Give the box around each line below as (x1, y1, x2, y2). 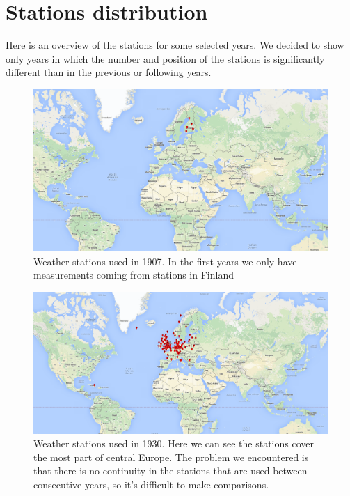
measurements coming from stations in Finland (33, 268, 234, 282)
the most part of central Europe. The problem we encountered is (33, 449, 309, 464)
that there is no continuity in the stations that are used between (33, 463, 308, 478)
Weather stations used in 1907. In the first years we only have (33, 254, 297, 268)
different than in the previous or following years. (6, 65, 212, 79)
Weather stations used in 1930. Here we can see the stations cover (33, 436, 315, 451)
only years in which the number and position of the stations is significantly (6, 51, 325, 65)
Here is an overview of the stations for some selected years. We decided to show (6, 38, 344, 52)
